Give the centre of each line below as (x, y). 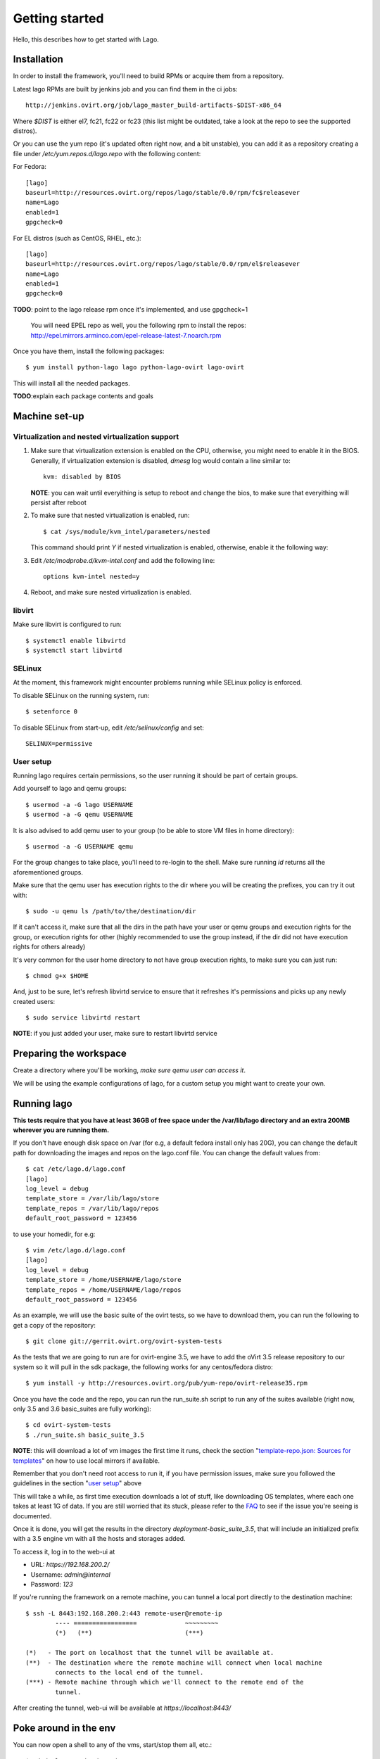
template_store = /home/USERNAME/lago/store (104, 1280)
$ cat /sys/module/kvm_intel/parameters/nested (127, 532)
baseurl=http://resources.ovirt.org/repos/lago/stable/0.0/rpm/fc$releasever (163, 192)
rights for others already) (49, 947)
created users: (34, 1001)
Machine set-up (49, 416)
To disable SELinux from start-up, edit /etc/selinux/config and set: (108, 728)
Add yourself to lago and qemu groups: (70, 789)
